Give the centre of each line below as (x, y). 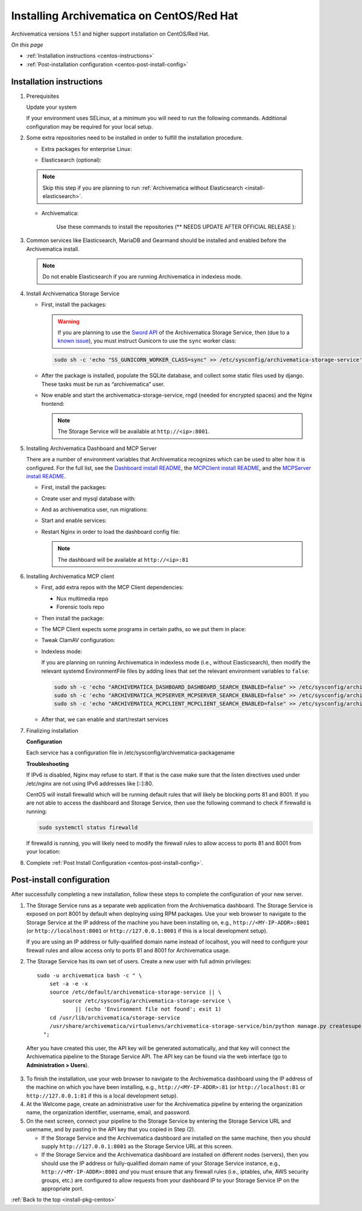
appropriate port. (62, 1188)
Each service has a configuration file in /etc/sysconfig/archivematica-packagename (131, 753)
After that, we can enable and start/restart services (105, 719)
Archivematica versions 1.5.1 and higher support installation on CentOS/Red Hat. (110, 34)
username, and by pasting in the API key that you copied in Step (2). (111, 1129)
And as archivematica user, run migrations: (94, 510)
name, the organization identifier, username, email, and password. (108, 1113)
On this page (27, 45)
